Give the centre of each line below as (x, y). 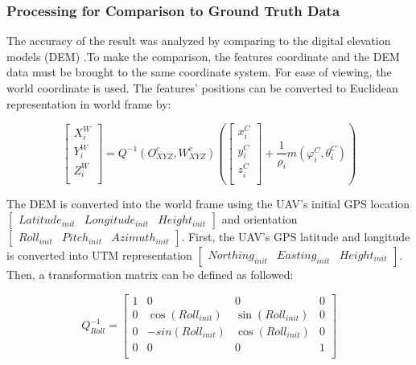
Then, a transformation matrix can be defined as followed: (150, 275)
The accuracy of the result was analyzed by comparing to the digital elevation (199, 41)
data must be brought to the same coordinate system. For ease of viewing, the (199, 72)
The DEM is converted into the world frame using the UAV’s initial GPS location (208, 203)
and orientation (259, 219)
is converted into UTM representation (99, 255)
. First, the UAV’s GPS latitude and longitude (296, 237)
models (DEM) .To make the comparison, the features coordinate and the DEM (203, 56)
